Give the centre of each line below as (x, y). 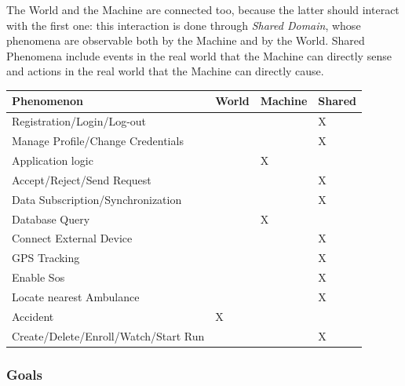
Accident (33, 316)
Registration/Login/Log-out (79, 121)
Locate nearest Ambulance (76, 296)
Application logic (53, 160)
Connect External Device (72, 238)
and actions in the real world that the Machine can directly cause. (165, 71)
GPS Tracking (46, 258)
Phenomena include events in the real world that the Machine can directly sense (199, 55)
